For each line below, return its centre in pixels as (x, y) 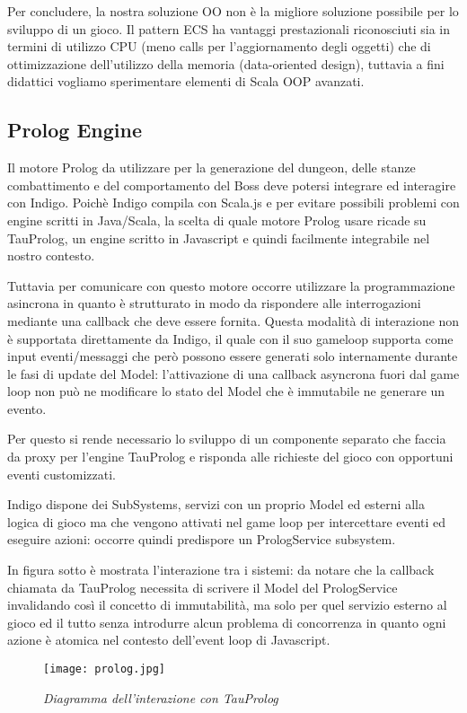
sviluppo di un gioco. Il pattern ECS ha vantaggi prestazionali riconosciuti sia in (229, 28)
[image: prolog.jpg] (105, 669)
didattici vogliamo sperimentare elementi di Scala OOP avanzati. (186, 81)
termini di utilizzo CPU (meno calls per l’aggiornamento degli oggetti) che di (219, 46)
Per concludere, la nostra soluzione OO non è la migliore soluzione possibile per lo (233, 11)
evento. (27, 408)
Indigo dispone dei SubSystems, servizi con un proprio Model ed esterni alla (216, 504)
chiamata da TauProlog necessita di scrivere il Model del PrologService (203, 587)
